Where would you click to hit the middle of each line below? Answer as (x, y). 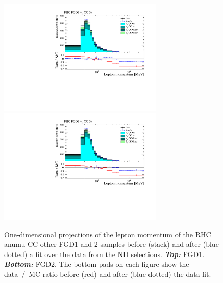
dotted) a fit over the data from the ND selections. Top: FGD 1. (104, 254)
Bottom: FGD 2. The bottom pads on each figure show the (97, 264)
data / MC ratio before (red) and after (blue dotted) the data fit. (108, 274)
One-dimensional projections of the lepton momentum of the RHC (108, 234)
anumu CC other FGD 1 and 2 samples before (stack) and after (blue (111, 244)
